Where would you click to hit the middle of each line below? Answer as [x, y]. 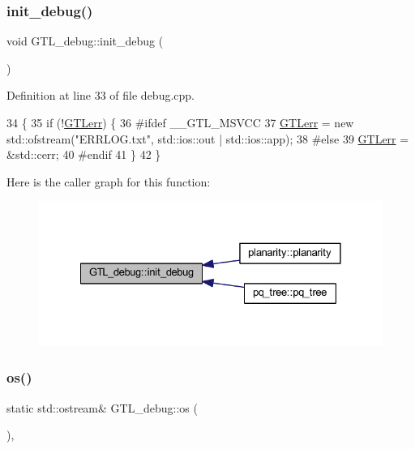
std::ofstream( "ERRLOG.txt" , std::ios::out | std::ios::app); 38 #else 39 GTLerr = [208, 138]
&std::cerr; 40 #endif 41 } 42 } [84, 154]
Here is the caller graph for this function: [109, 181]
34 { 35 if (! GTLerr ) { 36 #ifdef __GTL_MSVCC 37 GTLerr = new [180, 122]
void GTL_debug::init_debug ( [85, 41]
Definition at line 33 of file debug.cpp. [101, 95]
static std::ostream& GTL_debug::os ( [102, 407]
